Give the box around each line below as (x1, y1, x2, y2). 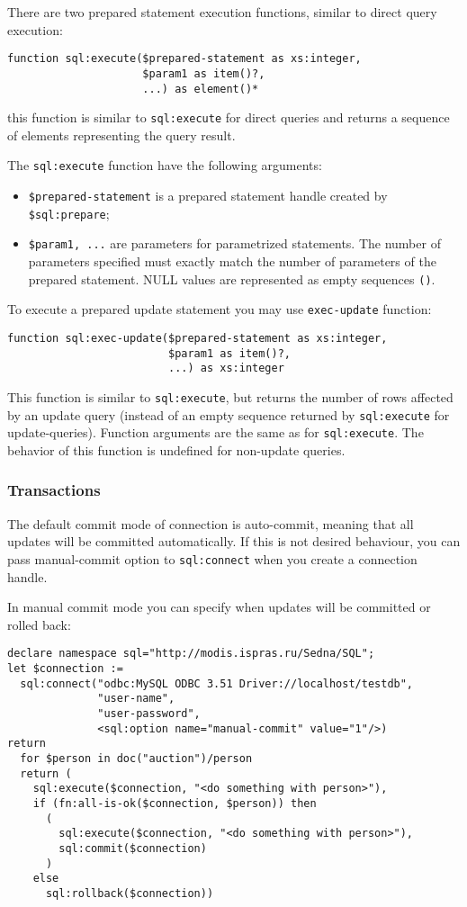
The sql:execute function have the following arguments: (7, 156, 322, 175)
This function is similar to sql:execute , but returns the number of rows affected (7, 387, 454, 406)
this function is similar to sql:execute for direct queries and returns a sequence (7, 108, 450, 127)
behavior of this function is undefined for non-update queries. (7, 440, 346, 459)
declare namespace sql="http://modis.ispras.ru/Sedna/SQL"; (7, 647, 375, 660)
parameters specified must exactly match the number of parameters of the (28, 252, 436, 271)
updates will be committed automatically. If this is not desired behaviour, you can (7, 532, 461, 551)
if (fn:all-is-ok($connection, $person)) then (32, 796, 317, 810)
